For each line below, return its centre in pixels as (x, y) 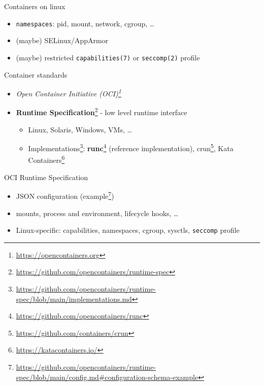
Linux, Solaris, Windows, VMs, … (80, 129)
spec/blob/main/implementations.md (74, 299)
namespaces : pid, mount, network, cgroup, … (85, 23)
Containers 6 (46, 159)
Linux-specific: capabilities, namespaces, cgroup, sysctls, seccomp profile (128, 230)
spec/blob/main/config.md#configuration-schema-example (107, 377)
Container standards (36, 74)
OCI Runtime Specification (46, 177)
